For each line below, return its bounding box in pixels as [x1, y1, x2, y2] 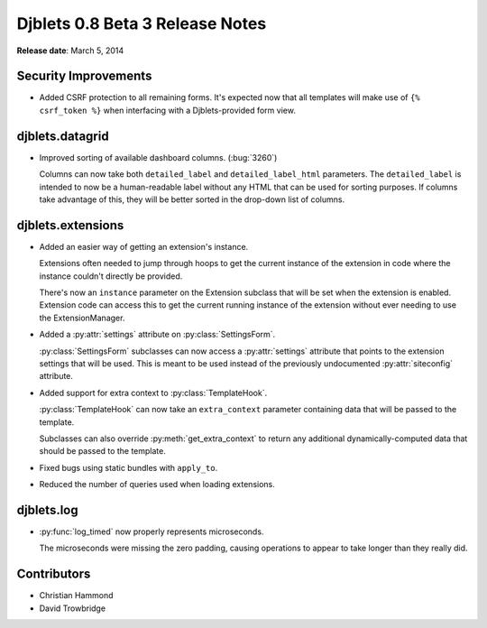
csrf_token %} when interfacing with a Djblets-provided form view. [39, 105, 297, 115]
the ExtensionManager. [39, 312, 125, 323]
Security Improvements [16, 69, 152, 84]
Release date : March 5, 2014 [16, 45, 124, 56]
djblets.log [16, 502, 78, 518]
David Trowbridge [39, 603, 106, 614]
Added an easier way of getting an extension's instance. [39, 241, 249, 252]
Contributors [16, 567, 91, 582]
